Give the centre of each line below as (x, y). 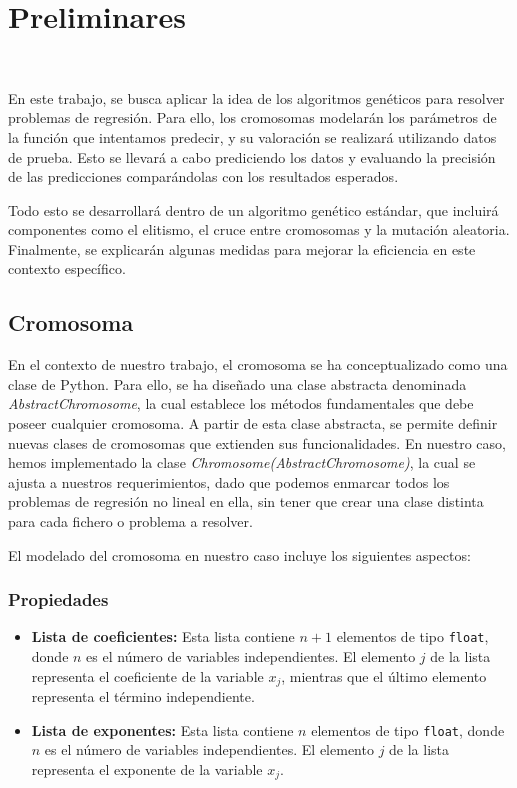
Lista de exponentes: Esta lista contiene (162, 729)
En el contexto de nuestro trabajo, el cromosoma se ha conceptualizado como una (258, 364)
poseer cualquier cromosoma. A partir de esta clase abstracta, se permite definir (253, 423)
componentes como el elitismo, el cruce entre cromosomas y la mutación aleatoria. (259, 229)
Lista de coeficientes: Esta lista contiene (163, 636)
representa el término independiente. (143, 696)
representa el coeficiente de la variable (147, 675)
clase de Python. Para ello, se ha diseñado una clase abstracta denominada (237, 383)
